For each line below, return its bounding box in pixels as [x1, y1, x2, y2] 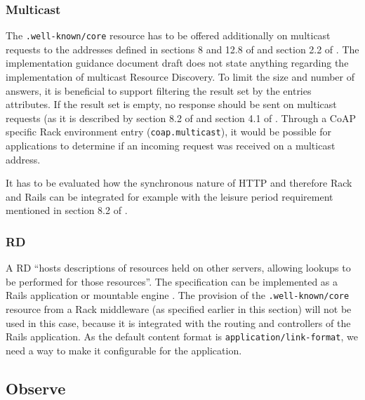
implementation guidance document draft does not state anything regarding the [6, 55, 349, 70]
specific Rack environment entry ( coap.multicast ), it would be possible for [6, 124, 332, 139]
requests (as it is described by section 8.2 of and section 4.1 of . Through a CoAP [6, 110, 357, 125]
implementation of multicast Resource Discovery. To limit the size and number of [6, 69, 354, 84]
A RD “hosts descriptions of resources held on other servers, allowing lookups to [6, 260, 351, 275]
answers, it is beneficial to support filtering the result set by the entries [6, 83, 312, 98]
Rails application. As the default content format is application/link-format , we [6, 329, 358, 344]
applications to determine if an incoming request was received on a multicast [6, 138, 336, 153]
